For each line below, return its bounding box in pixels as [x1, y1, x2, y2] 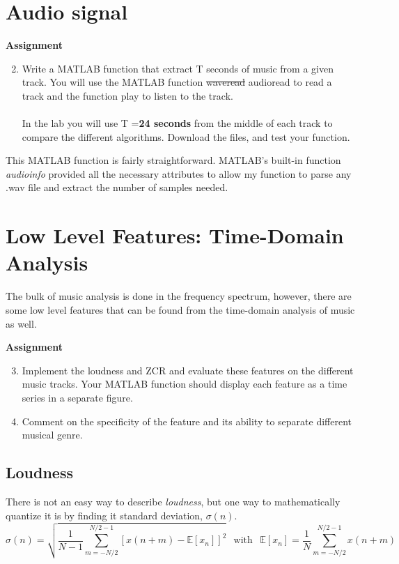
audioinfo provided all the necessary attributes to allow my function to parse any [6, 166, 352, 181]
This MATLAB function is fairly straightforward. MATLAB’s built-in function [6, 153, 341, 167]
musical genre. [22, 427, 83, 442]
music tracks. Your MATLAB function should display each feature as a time [22, 376, 347, 391]
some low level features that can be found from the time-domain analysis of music [6, 302, 355, 317]
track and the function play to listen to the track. [22, 88, 233, 102]
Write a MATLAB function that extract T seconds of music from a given [22, 61, 334, 75]
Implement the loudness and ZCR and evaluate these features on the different [22, 363, 354, 377]
